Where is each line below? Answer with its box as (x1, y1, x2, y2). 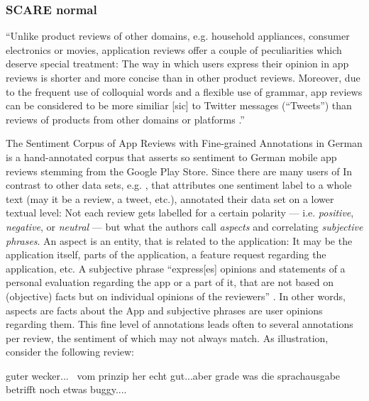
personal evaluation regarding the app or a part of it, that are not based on (6, 275, 334, 290)
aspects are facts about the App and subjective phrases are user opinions (6, 302, 323, 317)
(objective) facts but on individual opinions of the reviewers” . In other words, (6, 288, 346, 303)
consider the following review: (6, 344, 134, 359)
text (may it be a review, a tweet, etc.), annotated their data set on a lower (6, 191, 334, 206)
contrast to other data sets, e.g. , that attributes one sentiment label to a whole (6, 177, 352, 192)
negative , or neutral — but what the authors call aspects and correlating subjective (6, 219, 363, 234)
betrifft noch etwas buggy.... (6, 382, 127, 397)
